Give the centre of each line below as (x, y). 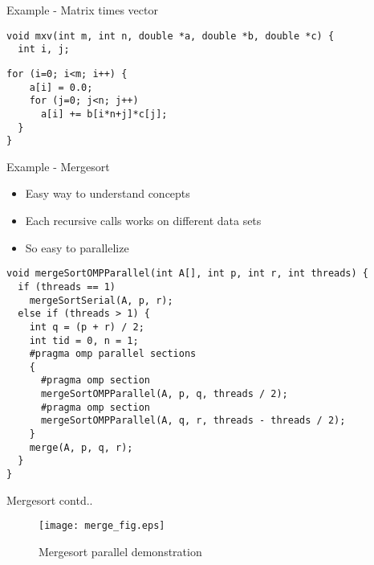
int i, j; (44, 49)
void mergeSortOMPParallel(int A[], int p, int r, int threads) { (188, 274)
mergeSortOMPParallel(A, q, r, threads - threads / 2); (193, 421)
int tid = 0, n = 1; (84, 340)
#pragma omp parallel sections (113, 354)
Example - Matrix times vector (82, 10)
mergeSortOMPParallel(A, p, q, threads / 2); (164, 394)
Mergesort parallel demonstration (120, 551)
